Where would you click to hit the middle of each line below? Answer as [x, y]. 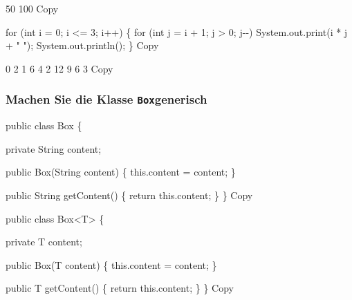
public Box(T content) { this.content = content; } [111, 264]
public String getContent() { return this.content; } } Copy [129, 195]
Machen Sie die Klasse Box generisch [106, 99]
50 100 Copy [32, 8]
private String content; [54, 148]
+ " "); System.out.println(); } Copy [82, 45]
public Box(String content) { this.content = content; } [121, 172]
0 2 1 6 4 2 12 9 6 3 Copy [59, 68]
